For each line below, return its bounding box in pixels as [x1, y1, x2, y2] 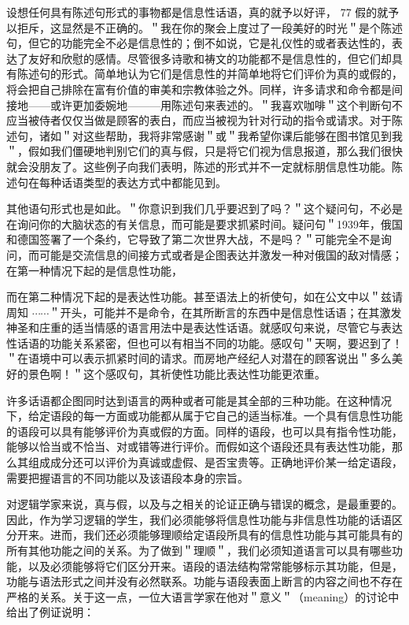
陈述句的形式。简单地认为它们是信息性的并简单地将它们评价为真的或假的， [17, 65, 403, 82]
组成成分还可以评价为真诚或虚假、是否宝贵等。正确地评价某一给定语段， [28, 454, 403, 471]
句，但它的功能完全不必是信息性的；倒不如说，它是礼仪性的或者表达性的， [6, 35, 392, 51]
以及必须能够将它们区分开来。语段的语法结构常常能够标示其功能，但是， [28, 557, 403, 574]
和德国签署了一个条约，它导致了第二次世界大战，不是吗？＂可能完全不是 [6, 231, 381, 247]
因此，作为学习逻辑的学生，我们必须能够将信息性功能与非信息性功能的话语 [6, 511, 392, 527]
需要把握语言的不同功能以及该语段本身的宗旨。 [6, 469, 249, 485]
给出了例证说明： [6, 604, 94, 620]
